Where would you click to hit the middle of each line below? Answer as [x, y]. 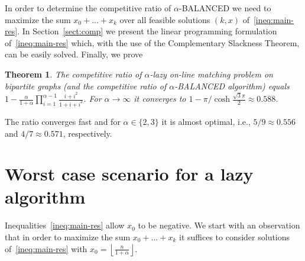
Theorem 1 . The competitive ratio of [73, 74]
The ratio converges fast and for [63, 121]
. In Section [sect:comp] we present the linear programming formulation [147, 31]
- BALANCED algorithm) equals [232, 86]
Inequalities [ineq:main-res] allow [65, 225]
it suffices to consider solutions [234, 237]
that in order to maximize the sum [68, 237]
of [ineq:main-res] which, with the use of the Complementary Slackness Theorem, [152, 42]
